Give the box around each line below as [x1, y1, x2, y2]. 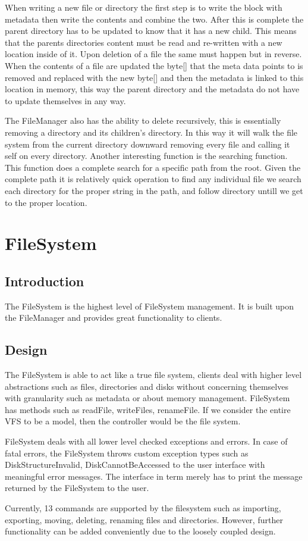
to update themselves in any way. [5, 94, 126, 107]
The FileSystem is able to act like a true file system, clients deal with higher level [5, 368, 302, 381]
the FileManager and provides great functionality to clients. [5, 311, 222, 324]
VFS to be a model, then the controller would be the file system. [5, 415, 241, 427]
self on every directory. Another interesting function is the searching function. [5, 149, 288, 162]
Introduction [5, 271, 84, 290]
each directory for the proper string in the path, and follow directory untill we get [5, 184, 303, 196]
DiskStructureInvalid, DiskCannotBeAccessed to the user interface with [5, 458, 265, 471]
